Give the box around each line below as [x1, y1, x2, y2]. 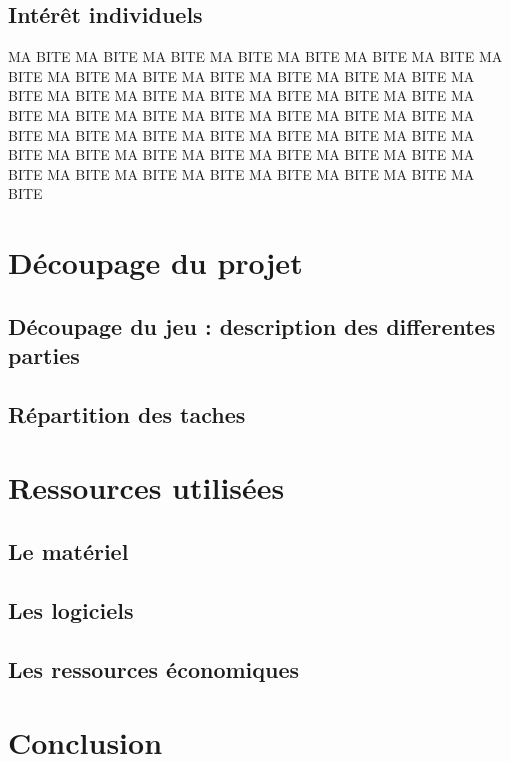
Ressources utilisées [8, 467, 285, 508]
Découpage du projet [8, 242, 303, 283]
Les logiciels [8, 594, 134, 625]
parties [8, 340, 80, 371]
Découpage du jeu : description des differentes [8, 310, 496, 341]
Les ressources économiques [8, 653, 300, 684]
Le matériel [8, 536, 129, 567]
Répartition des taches [8, 398, 246, 429]
